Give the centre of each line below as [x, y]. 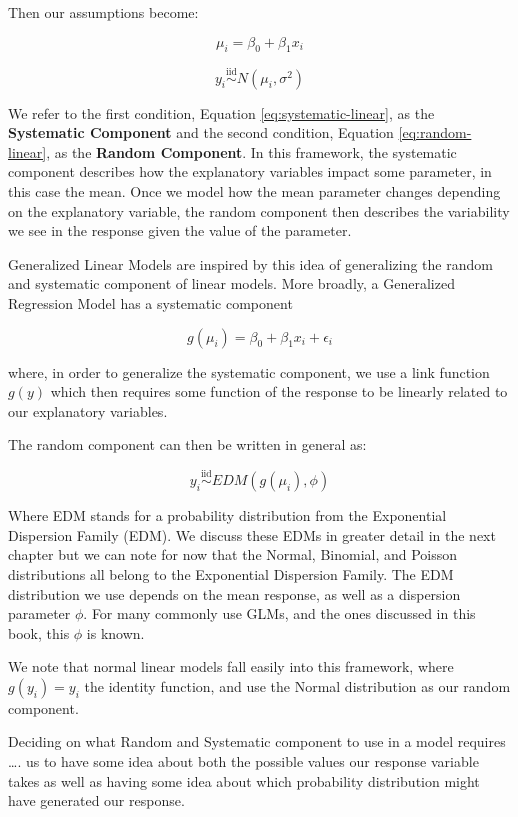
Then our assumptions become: [103, 12]
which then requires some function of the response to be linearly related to [279, 391]
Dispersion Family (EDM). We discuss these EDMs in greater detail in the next [252, 534]
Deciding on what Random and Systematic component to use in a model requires [257, 741]
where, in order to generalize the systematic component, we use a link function [249, 371]
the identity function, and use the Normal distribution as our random [297, 685]
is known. [115, 632]
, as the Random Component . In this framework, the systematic [251, 151]
